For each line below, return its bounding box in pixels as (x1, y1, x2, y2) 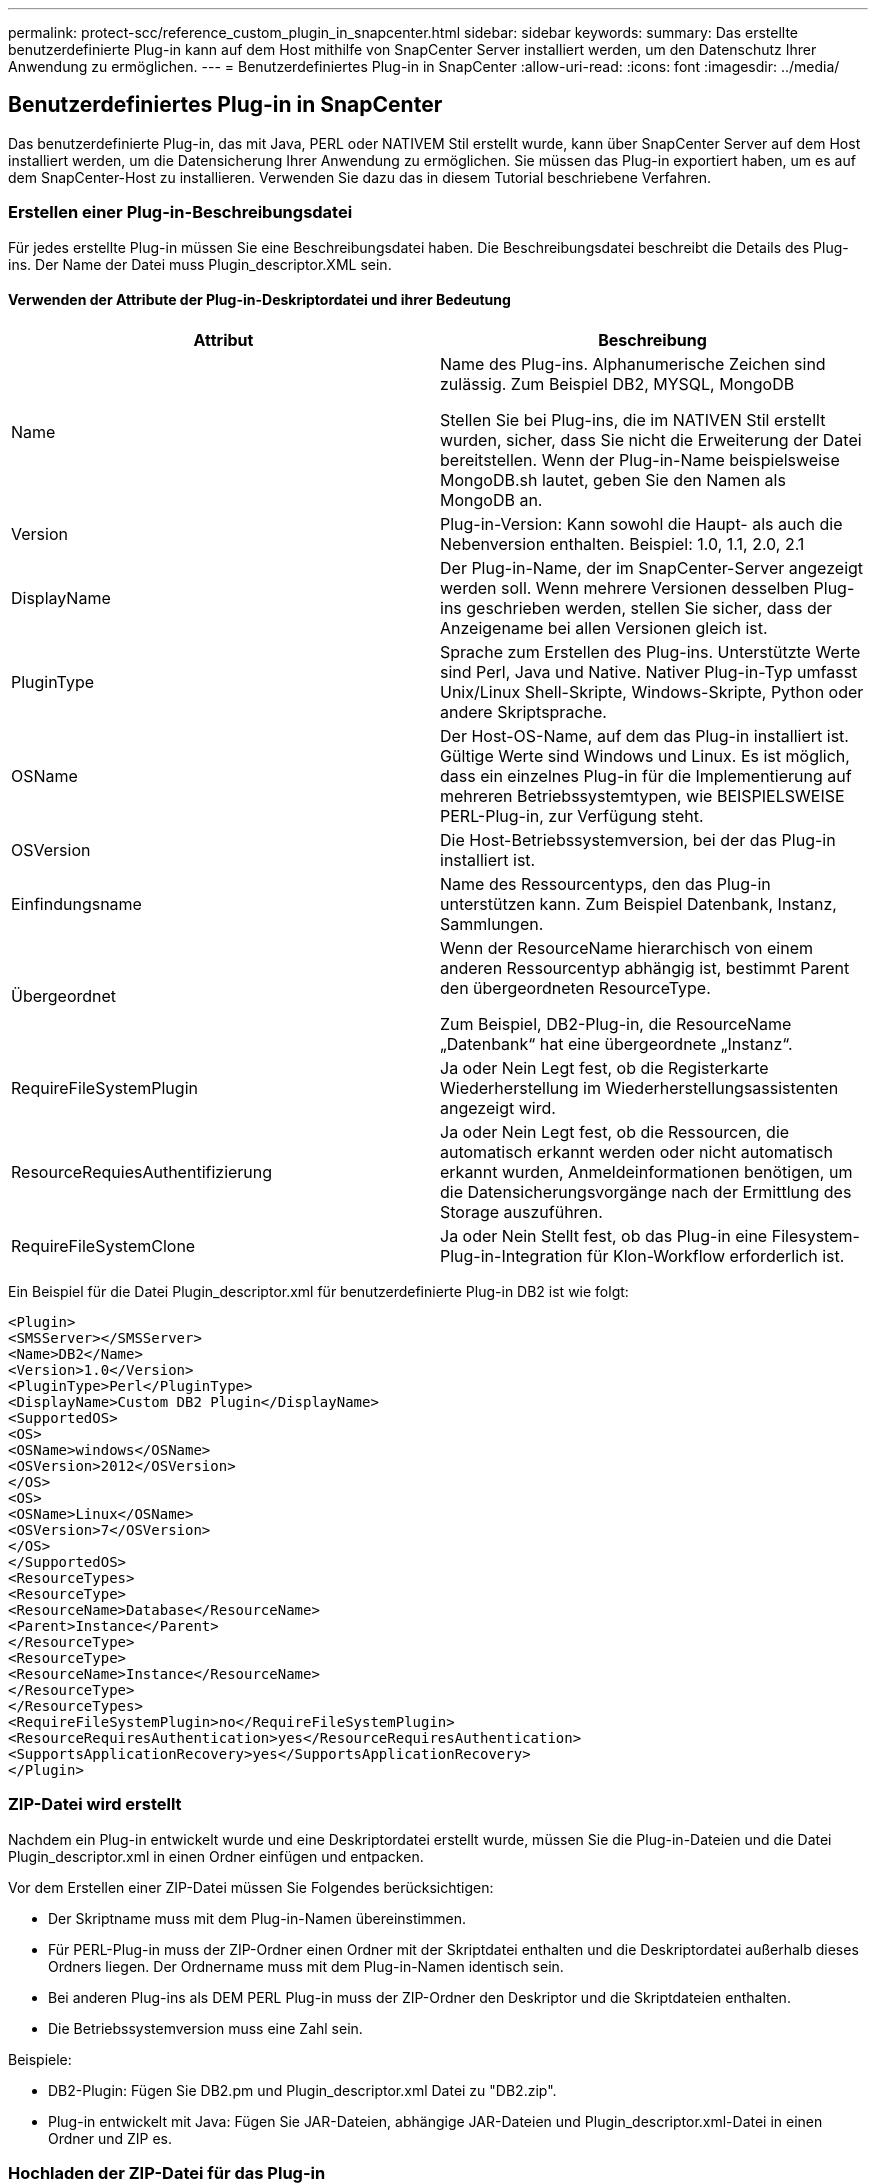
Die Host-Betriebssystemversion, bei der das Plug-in (440, 829, 836, 850)
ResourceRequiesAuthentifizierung (11, 1161, 273, 1182)
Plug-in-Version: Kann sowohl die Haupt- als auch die (440, 513, 843, 534)
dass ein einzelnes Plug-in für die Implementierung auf (440, 765, 852, 786)
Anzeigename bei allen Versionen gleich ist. (440, 617, 768, 638)
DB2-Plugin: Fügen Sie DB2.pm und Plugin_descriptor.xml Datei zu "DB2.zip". (48, 2081, 557, 2099)
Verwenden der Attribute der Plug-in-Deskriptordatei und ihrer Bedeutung (8, 291, 511, 309)
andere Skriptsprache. (440, 701, 607, 722)
